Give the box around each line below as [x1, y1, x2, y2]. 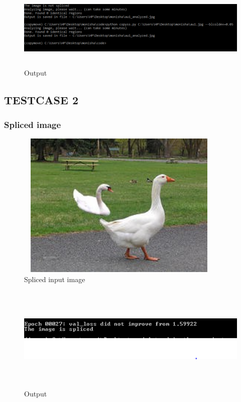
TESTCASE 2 [4, 92, 79, 107]
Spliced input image [24, 274, 85, 284]
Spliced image [4, 118, 61, 131]
